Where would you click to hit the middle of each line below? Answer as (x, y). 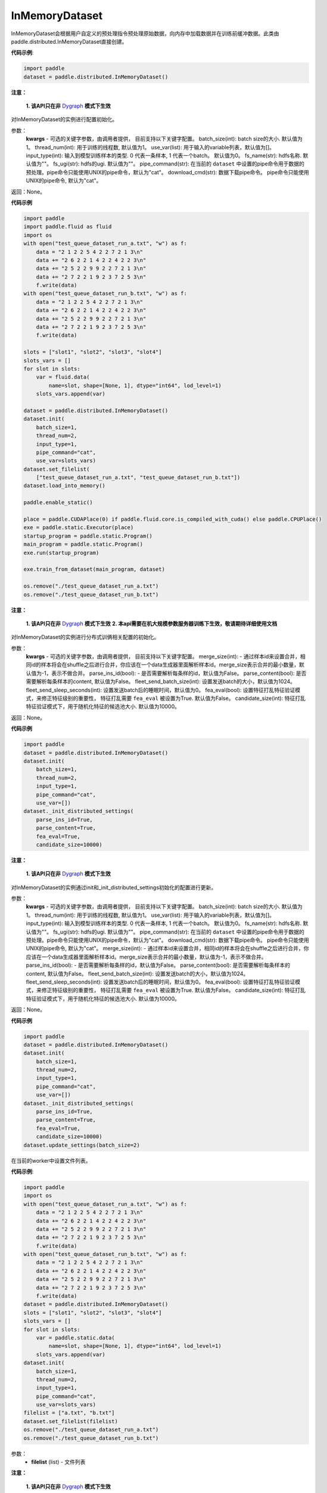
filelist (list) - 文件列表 (58, 1462)
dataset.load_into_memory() (64, 486)
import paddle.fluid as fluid (68, 227)
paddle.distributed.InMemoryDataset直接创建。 (69, 41)
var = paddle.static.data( (76, 1337)
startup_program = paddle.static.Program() (88, 536)
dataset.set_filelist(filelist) (71, 1421)
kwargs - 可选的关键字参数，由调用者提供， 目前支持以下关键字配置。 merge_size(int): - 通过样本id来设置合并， (163, 656)
